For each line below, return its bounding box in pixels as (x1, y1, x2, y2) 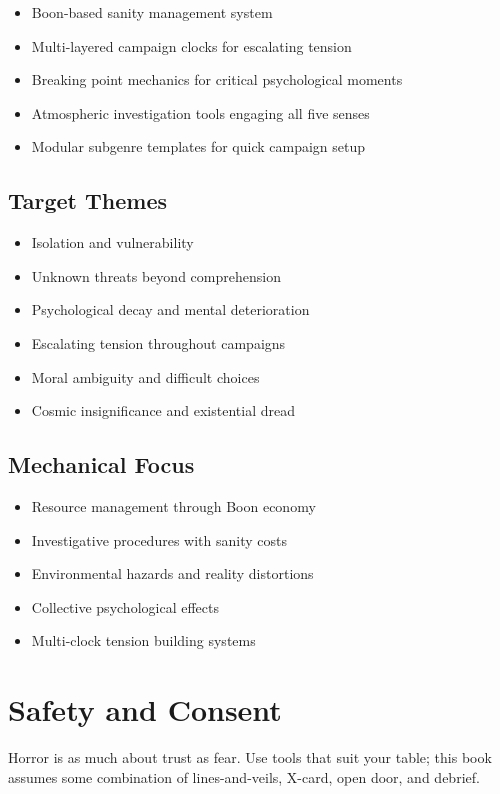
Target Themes (8, 185, 168, 216)
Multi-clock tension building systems (31, 630, 256, 651)
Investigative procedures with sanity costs (31, 529, 287, 550)
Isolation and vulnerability (31, 232, 194, 253)
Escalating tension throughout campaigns (31, 332, 286, 353)
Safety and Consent (8, 689, 282, 730)
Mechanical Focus (8, 449, 195, 480)
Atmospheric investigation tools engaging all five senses (31, 102, 370, 123)
